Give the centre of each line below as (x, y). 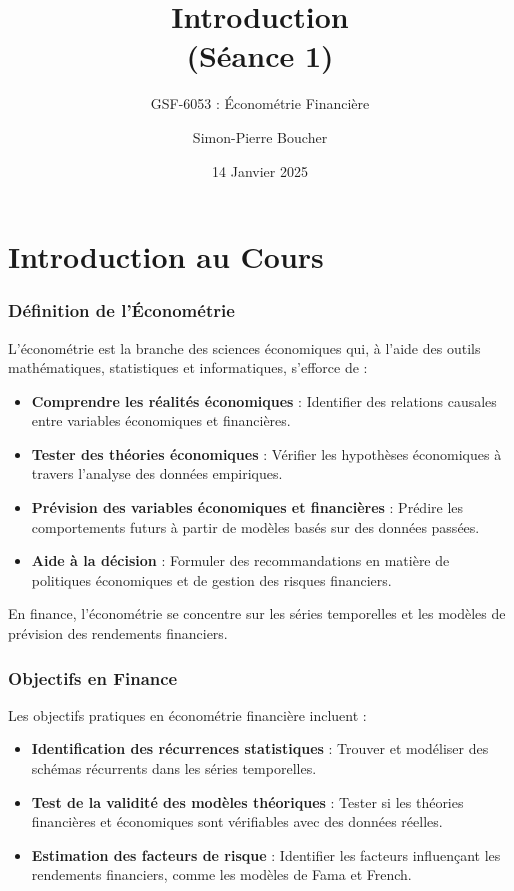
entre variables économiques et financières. (161, 420)
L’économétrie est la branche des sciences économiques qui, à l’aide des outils (244, 347)
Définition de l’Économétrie (121, 310)
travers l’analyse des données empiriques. (157, 473)
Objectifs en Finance (93, 677)
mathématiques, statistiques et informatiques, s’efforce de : (188, 367)
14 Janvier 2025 (260, 170)
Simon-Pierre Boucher (260, 136)
